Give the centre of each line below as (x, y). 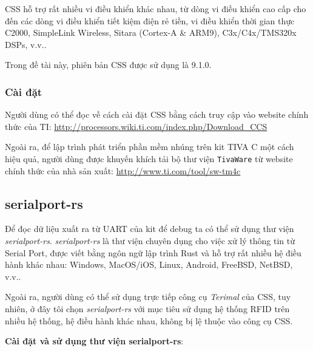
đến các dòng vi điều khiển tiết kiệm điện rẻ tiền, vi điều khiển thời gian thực (150, 20)
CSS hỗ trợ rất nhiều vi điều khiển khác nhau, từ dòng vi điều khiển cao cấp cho (156, 9)
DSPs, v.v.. (26, 44)
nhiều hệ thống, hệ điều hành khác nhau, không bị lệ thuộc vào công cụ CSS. (149, 320)
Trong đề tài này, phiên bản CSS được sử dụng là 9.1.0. (108, 65)
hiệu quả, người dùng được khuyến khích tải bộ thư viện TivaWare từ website (149, 158)
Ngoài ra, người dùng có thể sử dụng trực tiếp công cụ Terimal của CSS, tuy (148, 297)
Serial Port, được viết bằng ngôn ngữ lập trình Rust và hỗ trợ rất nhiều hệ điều (153, 252)
